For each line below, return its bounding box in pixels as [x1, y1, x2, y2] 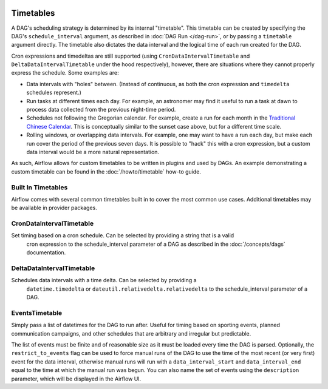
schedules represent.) [26, 89, 82, 96]
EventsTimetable [11, 308, 63, 317]
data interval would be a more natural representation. [26, 148, 160, 155]
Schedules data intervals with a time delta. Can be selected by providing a [11, 277, 197, 284]
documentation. [26, 249, 66, 256]
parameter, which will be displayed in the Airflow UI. [11, 375, 142, 382]
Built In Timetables [11, 183, 68, 191]
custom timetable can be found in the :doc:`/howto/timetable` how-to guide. [11, 167, 202, 175]
